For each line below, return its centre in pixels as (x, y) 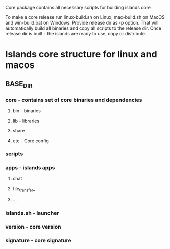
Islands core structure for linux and (81, 54)
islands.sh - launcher (32, 213)
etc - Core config (31, 141)
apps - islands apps (30, 167)
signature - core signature (38, 240)
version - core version (33, 227)
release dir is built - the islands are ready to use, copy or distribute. (76, 33)
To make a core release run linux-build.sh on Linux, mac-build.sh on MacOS (85, 17)
